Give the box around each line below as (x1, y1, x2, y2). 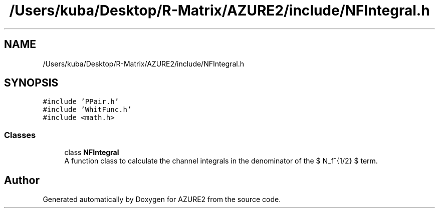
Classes (4, 129, 36, 140)
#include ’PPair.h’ (43, 97, 119, 106)
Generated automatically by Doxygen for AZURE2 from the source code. (43, 195, 281, 204)
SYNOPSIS (4, 76, 59, 89)
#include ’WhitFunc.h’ (43, 105, 132, 114)
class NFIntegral (64, 148, 119, 157)
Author (4, 173, 40, 186)
